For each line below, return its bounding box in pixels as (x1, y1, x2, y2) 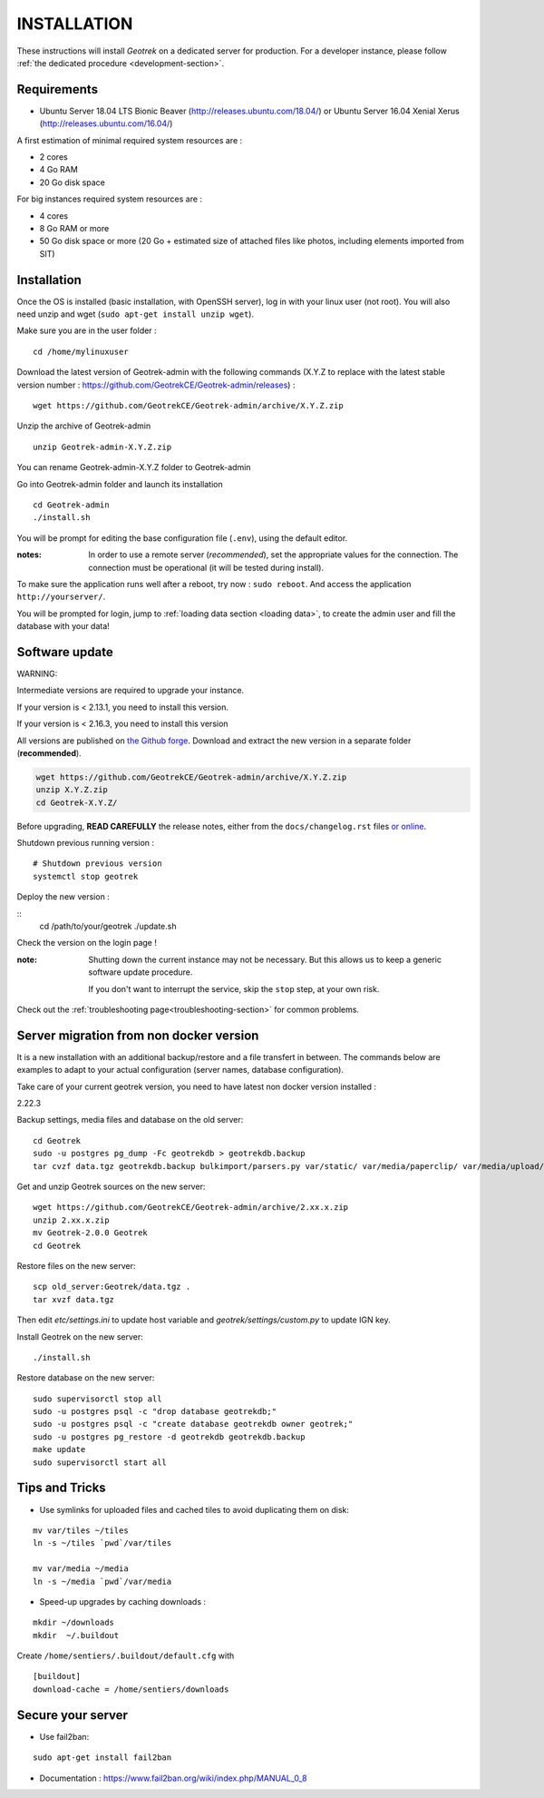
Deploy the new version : (16, 891, 111, 902)
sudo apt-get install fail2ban (33, 1753, 172, 1763)
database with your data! (16, 621, 111, 632)
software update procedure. (88, 967, 193, 978)
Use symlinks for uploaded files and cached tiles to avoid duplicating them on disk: (39, 1504, 349, 1515)
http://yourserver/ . (16, 591, 106, 603)
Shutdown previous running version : (16, 838, 154, 849)
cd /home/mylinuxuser (33, 346, 129, 357)
